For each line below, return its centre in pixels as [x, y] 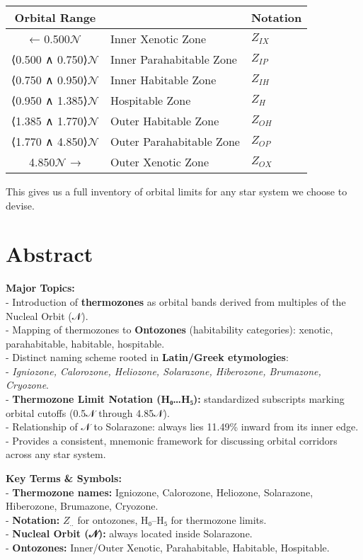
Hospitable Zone [150, 100]
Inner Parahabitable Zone [173, 59]
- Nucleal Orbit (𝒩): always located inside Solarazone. [129, 533]
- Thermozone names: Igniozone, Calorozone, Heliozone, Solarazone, [160, 492]
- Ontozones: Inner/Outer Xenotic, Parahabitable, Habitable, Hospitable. [168, 547]
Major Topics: [40, 288]
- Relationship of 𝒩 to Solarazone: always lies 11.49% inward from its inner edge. [182, 427]
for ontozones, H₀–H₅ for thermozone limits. [172, 519]
